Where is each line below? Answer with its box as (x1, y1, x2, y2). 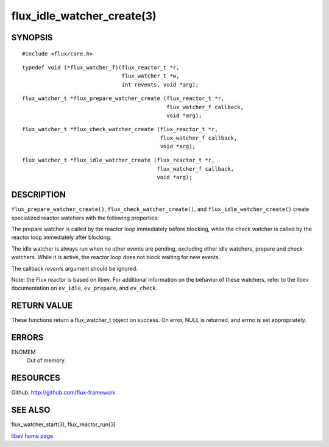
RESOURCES (11, 373, 60, 384)
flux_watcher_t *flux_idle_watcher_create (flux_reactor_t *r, (22, 157, 215, 164)
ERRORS (11, 332, 44, 343)
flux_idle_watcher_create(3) (11, 9, 157, 23)
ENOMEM (11, 348, 36, 356)
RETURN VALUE (11, 301, 73, 311)
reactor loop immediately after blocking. (11, 234, 112, 241)
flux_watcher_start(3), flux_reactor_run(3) (11, 421, 116, 428)
